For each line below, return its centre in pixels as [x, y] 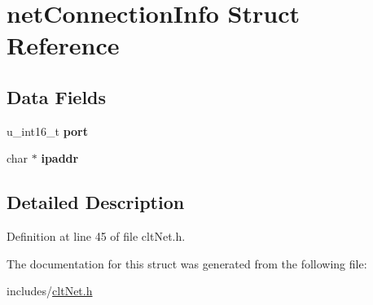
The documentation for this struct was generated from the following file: [187, 263]
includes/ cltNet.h [50, 291]
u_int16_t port [47, 131]
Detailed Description [96, 202]
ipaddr [60, 158]
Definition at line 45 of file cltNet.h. [96, 236]
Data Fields [57, 96]
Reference [63, 45]
